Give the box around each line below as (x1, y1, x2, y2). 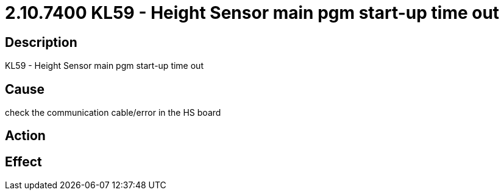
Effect (5, 154, 42, 169)
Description (5, 34, 77, 50)
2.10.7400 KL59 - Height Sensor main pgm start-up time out (5, 2, 500, 23)
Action (5, 128, 46, 144)
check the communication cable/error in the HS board (5, 107, 221, 118)
